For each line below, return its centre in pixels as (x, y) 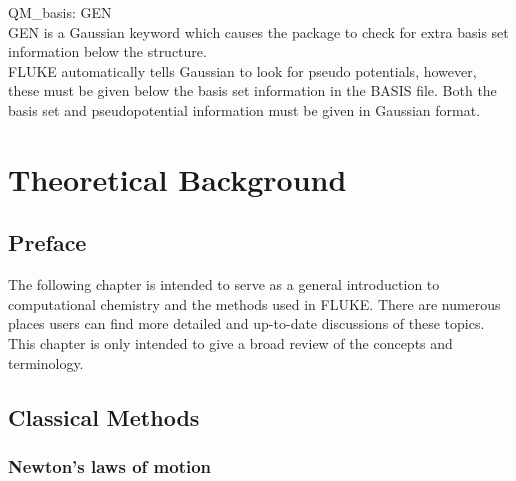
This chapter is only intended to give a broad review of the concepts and (230, 342)
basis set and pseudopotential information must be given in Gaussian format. (244, 109)
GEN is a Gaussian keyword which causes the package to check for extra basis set (258, 31)
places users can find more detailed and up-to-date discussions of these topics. (246, 323)
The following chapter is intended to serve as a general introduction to (224, 284)
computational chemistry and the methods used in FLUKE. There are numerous (254, 303)
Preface (47, 242)
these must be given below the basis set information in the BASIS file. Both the (252, 90)
